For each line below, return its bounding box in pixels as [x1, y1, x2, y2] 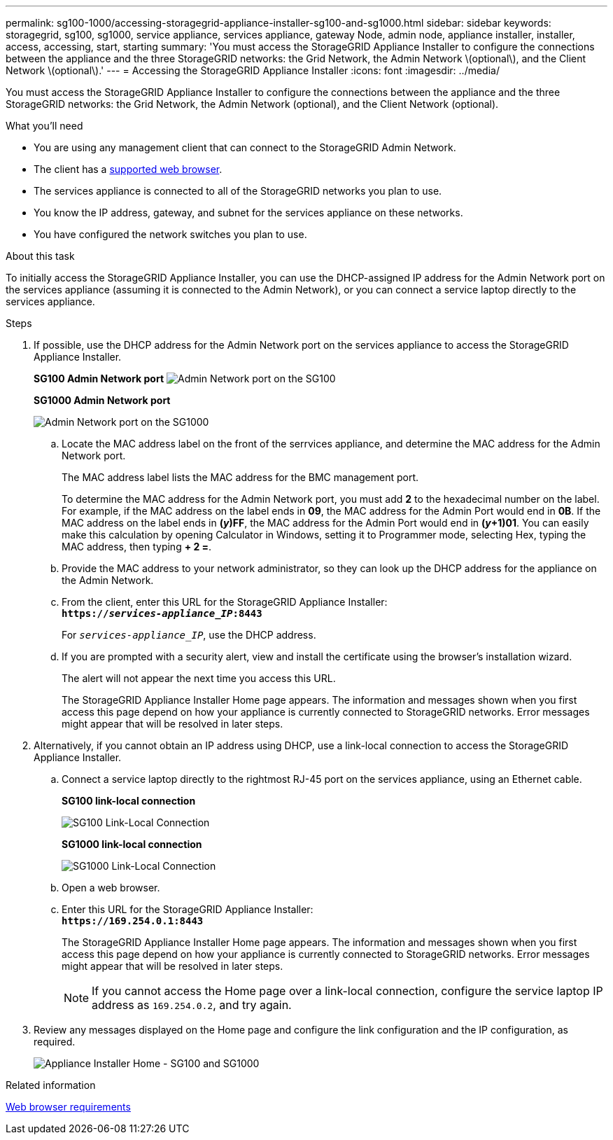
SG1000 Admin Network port [34, 394, 171, 406]
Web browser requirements [6, 1101, 131, 1113]
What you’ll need [6, 120, 83, 132]
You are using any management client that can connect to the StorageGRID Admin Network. [34, 141, 456, 153]
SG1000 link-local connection [62, 838, 202, 850]
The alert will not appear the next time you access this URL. [62, 672, 336, 684]
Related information [6, 1079, 96, 1091]
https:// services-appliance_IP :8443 [62, 608, 262, 619]
